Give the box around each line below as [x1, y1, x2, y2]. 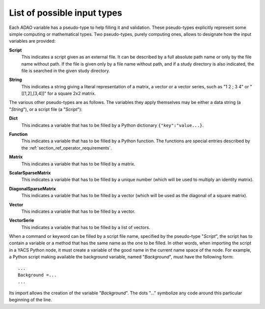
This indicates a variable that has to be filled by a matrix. [21, 161, 136, 167]
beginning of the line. [9, 297, 53, 303]
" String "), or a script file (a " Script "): [9, 106, 83, 112]
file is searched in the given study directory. [21, 68, 110, 74]
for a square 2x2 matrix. [47, 91, 96, 97]
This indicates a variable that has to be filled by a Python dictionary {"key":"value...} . [21, 122, 204, 128]
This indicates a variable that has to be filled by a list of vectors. [21, 224, 151, 230]
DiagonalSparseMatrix [9, 185, 56, 191]
